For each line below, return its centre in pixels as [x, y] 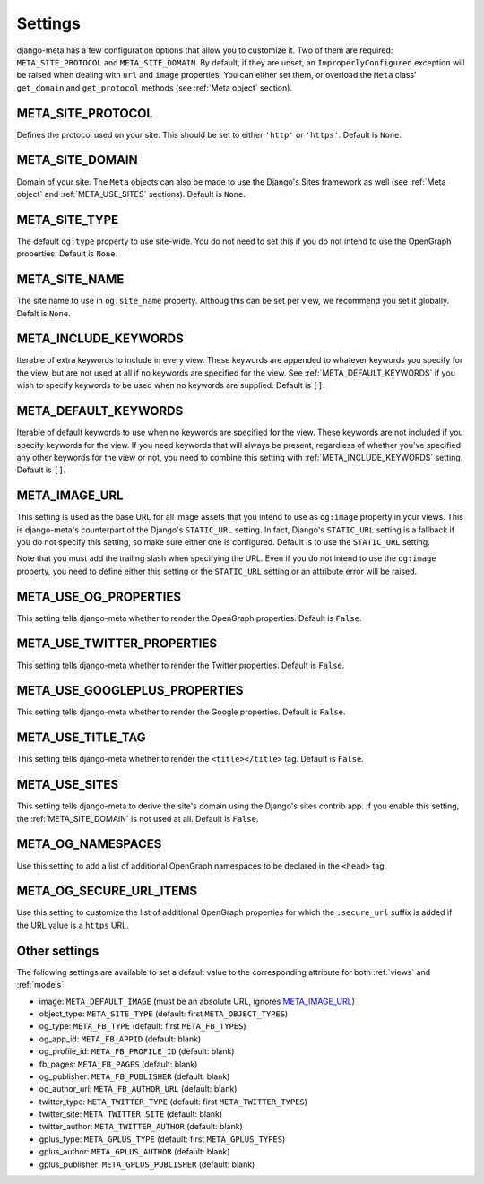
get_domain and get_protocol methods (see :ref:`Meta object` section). [155, 87]
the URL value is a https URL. [73, 925]
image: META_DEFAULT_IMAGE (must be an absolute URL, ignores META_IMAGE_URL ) [197, 1001]
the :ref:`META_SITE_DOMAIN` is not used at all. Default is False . [138, 818]
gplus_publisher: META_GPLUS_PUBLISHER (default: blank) [147, 1164]
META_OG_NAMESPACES [89, 844]
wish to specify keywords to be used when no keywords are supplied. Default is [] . [171, 385]
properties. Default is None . [67, 254]
